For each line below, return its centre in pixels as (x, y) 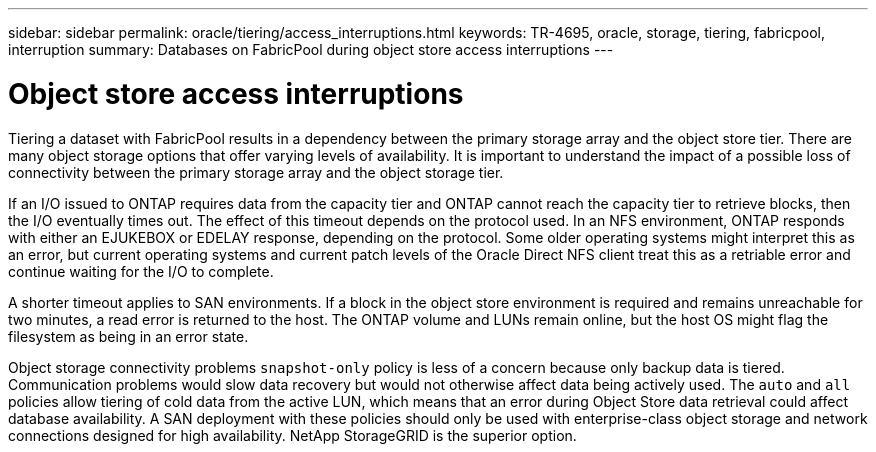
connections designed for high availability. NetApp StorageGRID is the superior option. (292, 435)
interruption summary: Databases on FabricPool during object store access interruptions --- (311, 49)
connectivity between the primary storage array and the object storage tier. (256, 172)
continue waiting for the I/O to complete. (141, 271)
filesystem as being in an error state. (128, 336)
